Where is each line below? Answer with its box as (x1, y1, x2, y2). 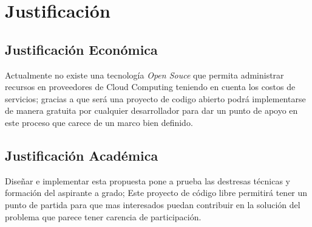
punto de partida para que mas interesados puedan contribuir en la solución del (5, 198, 300, 211)
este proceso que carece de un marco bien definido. (5, 116, 193, 128)
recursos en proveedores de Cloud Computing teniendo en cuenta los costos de (5, 80, 296, 93)
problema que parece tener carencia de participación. (5, 210, 202, 223)
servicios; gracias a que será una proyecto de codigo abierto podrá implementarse (5, 92, 306, 105)
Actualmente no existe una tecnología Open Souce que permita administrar (5, 68, 284, 81)
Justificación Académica (5, 145, 158, 164)
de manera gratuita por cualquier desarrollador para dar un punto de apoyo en (5, 104, 298, 117)
